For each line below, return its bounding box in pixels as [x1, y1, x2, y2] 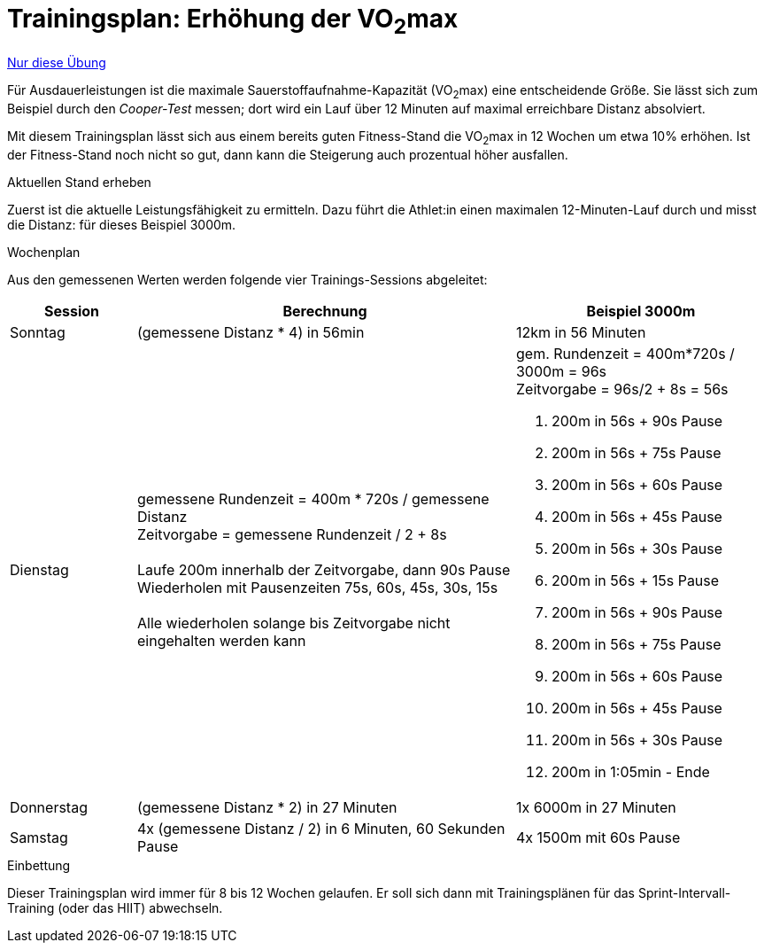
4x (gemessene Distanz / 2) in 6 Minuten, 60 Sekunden [136, 819, 505, 837]
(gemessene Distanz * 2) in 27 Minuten [136, 798, 397, 816]
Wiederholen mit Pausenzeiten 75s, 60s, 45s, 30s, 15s [136, 578, 498, 596]
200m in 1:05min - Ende [551, 762, 710, 781]
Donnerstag [10, 798, 88, 816]
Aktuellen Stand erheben [7, 174, 151, 190]
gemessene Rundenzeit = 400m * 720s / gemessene [136, 489, 490, 508]
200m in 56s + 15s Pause [551, 571, 720, 589]
